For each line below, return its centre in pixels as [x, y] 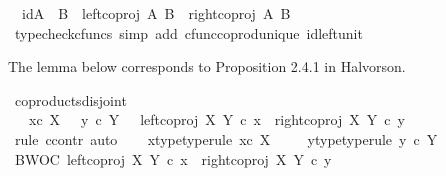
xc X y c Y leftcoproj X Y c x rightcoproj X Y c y [216, 119]
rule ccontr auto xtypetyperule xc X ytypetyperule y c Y [226, 138]
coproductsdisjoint [70, 99]
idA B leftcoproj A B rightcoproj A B [156, 13]
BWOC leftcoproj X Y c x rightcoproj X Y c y [173, 158]
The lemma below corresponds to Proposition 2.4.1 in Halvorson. [207, 66]
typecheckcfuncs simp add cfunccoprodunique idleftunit [188, 32]
